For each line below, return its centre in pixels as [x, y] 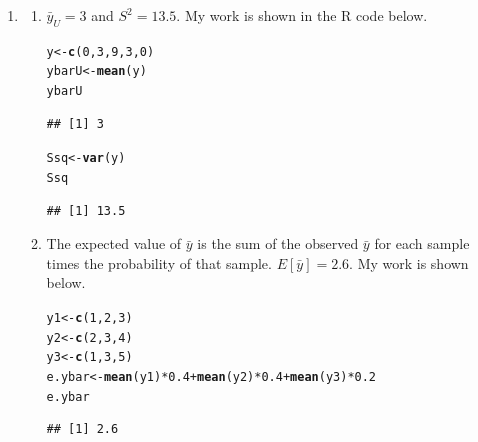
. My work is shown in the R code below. [302, 15]
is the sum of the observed [278, 243]
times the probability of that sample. [159, 262]
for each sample [422, 243]
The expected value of [114, 243]
